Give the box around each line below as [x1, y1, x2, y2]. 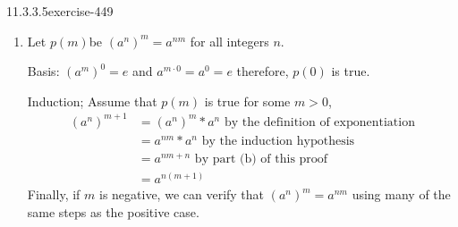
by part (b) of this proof [194, 153, 328, 166]
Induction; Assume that [27, 91, 157, 110]
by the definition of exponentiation [224, 115, 415, 129]
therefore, [236, 62, 289, 80]
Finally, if [27, 185, 81, 204]
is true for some [204, 91, 291, 110]
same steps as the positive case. [27, 202, 199, 221]
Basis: [27, 62, 60, 80]
